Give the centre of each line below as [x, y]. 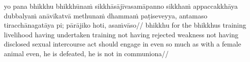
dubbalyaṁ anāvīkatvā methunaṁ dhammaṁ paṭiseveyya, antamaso [106, 15]
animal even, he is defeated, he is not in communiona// [86, 53]
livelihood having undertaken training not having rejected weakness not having [121, 34]
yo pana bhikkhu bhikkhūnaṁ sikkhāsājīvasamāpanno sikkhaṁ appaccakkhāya [121, 6]
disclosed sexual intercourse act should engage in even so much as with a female [123, 44]
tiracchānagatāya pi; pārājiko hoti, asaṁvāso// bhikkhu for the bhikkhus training [125, 25]
